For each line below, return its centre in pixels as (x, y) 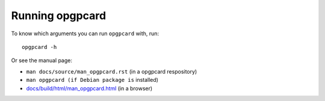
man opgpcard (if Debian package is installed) (92, 80)
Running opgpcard (59, 16)
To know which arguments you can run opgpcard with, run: (85, 33)
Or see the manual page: (42, 60)
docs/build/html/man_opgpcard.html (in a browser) (89, 88)
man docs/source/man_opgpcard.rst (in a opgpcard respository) (112, 71)
